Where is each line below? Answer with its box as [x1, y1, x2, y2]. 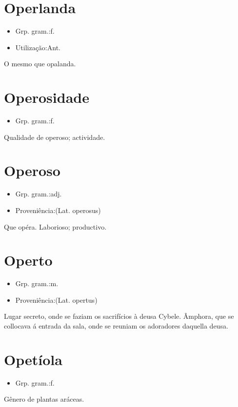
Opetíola [4, 349, 62, 369]
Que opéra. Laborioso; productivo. [4, 221, 107, 232]
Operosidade [4, 87, 89, 107]
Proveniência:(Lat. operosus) [15, 205, 101, 215]
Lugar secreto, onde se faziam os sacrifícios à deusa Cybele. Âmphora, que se [4, 311, 234, 321]
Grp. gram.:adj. [15, 189, 62, 199]
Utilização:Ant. [15, 42, 60, 52]
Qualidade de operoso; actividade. [4, 132, 105, 142]
